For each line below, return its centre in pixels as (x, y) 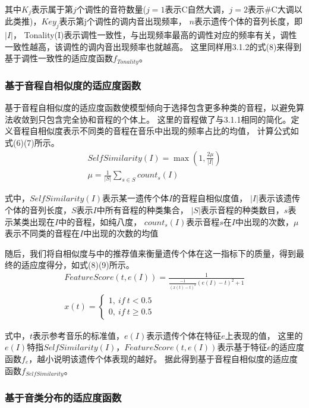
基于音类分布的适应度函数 (63, 397)
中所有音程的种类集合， (142, 209)
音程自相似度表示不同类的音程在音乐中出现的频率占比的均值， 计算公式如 (156, 131)
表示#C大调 (271, 9)
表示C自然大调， (197, 9)
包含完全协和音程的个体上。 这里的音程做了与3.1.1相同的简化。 (168, 119)
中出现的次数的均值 (121, 233)
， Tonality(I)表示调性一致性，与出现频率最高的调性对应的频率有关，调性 (155, 35)
